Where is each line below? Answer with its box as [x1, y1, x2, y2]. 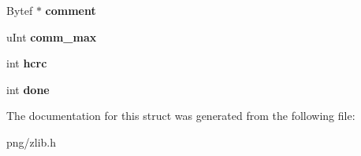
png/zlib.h [6, 133, 57, 150]
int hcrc [6, 55, 47, 71]
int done [6, 81, 50, 97]
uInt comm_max [6, 28, 97, 45]
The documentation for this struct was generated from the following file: [6, 107, 355, 124]
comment [45, 2, 96, 18]
